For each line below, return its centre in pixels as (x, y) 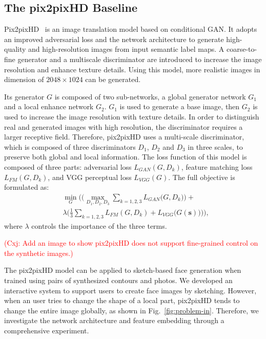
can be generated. (113, 79)
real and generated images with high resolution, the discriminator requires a (124, 126)
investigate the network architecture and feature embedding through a (114, 320)
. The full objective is (202, 177)
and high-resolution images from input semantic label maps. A (126, 49)
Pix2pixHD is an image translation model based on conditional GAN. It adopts (131, 29)
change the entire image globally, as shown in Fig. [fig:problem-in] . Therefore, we (131, 310)
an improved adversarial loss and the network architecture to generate (114, 39)
